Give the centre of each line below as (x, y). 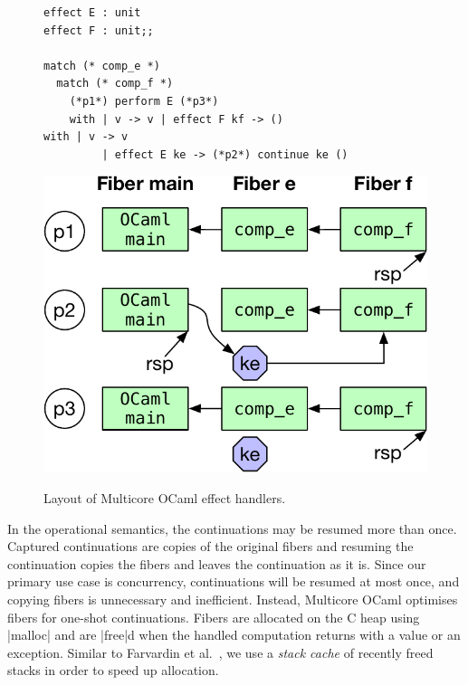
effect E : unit (92, 13)
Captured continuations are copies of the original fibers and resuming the (210, 546)
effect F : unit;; (99, 30)
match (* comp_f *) (115, 84)
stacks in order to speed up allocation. (113, 670)
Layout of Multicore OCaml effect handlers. (165, 498)
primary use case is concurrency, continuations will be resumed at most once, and (234, 581)
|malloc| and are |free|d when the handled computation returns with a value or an (234, 635)
